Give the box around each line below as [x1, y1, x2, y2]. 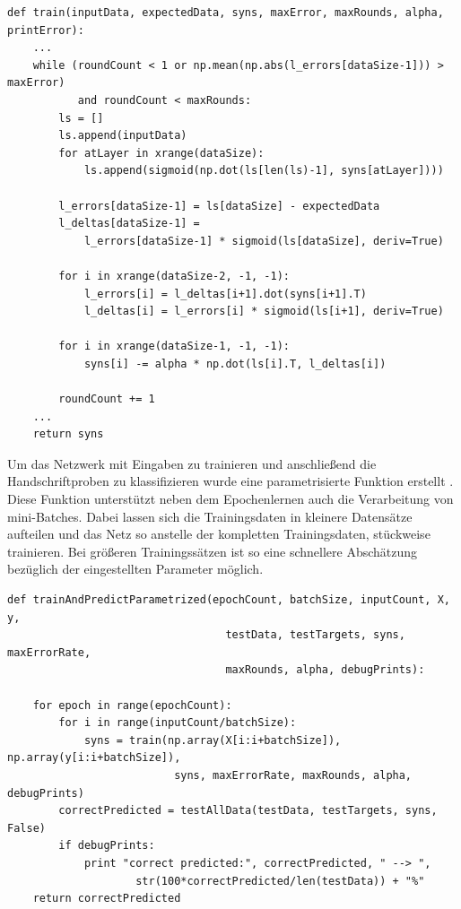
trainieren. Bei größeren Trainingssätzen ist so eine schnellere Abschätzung [7, 541, 418, 560]
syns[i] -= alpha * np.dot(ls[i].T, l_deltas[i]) [83, 357, 387, 370]
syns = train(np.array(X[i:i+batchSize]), [83, 733, 342, 747]
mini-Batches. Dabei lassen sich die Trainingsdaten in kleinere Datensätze [7, 506, 413, 525]
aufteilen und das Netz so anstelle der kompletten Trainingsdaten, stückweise [7, 524, 431, 543]
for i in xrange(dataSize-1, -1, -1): [58, 340, 290, 353]
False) [7, 821, 46, 835]
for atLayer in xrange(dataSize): [58, 146, 265, 160]
